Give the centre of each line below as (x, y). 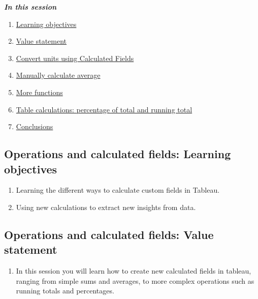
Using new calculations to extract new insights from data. (106, 207)
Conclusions (35, 126)
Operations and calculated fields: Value (109, 234)
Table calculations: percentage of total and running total (104, 109)
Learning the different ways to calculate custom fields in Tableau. (118, 190)
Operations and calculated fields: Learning (118, 154)
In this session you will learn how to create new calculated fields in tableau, (134, 271)
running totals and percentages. (65, 291)
